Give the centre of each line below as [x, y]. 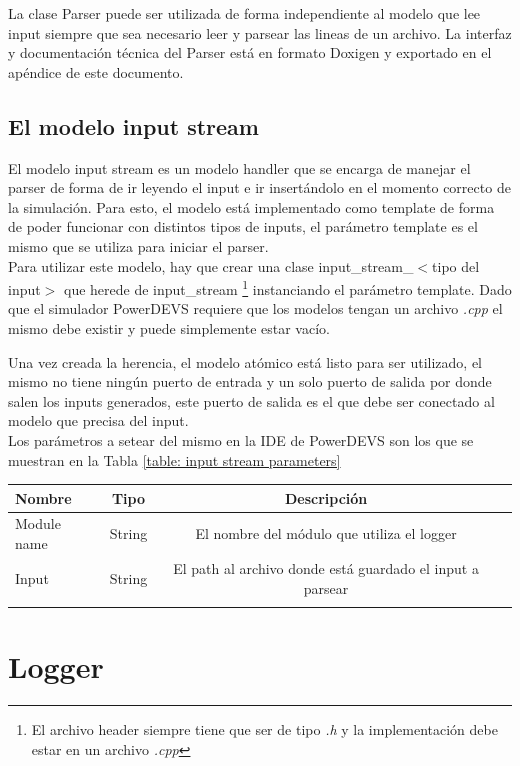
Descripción [326, 497]
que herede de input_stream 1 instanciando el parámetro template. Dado [288, 287]
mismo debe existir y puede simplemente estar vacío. [169, 327]
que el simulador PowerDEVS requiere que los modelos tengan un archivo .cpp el [255, 308]
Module [38, 523]
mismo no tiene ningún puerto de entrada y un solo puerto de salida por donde [250, 381]
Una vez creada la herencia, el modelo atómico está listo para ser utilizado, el [245, 361]
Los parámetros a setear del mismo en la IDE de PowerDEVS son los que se [241, 439]
